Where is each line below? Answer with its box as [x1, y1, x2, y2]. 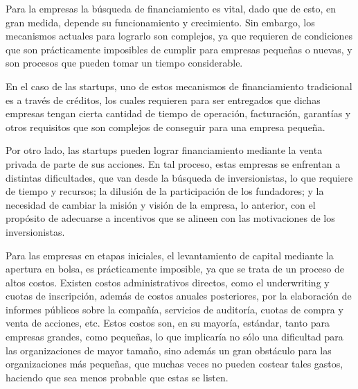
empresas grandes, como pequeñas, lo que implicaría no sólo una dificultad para [6, 329, 343, 344]
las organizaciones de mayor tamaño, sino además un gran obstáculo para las [6, 343, 332, 357]
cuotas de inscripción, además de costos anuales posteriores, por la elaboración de [6, 288, 352, 303]
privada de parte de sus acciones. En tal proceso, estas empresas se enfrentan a [6, 156, 341, 171]
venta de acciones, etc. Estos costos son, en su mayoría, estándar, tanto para [6, 315, 330, 330]
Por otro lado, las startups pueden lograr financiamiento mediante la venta [6, 143, 323, 157]
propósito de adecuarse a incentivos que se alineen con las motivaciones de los [6, 211, 335, 225]
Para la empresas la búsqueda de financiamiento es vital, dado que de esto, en [6, 1, 337, 15]
